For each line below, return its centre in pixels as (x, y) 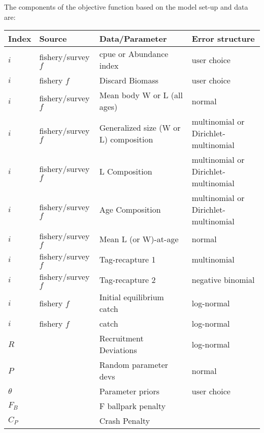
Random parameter (134, 365)
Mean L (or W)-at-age (139, 239)
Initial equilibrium (131, 297)
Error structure (223, 39)
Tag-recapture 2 (127, 279)
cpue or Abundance (134, 54)
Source (53, 39)
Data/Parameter (133, 39)
